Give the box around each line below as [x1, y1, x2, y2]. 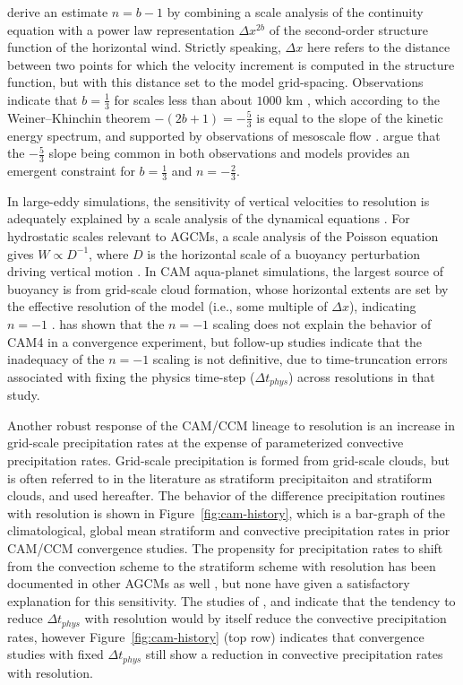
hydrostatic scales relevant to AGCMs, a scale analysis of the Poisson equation [7, 227, 439, 246]
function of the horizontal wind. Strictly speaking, [7, 38, 281, 56]
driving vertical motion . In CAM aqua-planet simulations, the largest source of [7, 262, 443, 281]
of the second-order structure [269, 20, 428, 39]
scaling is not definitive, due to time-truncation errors [152, 350, 448, 369]
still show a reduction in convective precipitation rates [145, 645, 443, 663]
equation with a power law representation [7, 20, 235, 39]
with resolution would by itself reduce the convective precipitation [84, 609, 447, 628]
